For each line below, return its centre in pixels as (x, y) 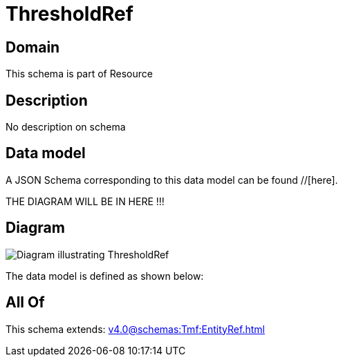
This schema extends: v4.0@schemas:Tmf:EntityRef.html (135, 329)
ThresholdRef (69, 14)
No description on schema (66, 127)
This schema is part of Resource (79, 74)
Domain (33, 47)
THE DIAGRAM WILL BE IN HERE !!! (85, 201)
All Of (25, 303)
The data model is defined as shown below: (105, 276)
